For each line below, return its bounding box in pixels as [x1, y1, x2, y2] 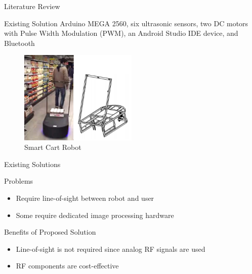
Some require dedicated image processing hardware [16, 209, 174, 220]
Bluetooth [4, 37, 35, 48]
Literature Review [4, 1, 60, 11]
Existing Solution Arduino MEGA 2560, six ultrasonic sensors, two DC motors [4, 18, 248, 28]
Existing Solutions [4, 158, 61, 169]
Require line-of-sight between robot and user [16, 193, 154, 203]
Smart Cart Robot [24, 142, 81, 152]
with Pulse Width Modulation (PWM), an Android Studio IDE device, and [4, 28, 238, 38]
